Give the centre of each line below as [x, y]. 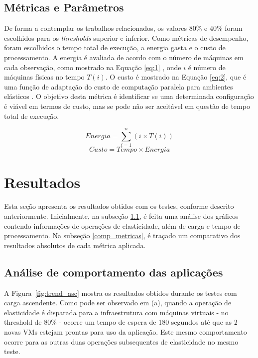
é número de [207, 67]
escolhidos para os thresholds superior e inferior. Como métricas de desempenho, [126, 38]
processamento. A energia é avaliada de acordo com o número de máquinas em [124, 57]
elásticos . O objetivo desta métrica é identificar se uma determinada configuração [129, 96]
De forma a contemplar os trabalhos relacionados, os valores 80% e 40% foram [123, 28]
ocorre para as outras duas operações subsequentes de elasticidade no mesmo [121, 341]
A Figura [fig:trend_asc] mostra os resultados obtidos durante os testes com [121, 293]
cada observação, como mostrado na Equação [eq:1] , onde [93, 67]
